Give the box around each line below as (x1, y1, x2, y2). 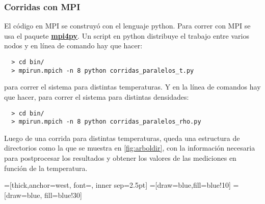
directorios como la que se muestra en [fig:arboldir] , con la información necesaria (4, 142, 255, 153)
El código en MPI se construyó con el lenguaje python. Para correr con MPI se (4, 20, 251, 31)
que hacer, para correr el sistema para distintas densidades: (4, 91, 189, 102)
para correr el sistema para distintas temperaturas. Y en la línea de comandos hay (4, 81, 261, 92)
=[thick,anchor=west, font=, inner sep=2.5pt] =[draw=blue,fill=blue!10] (4, 180, 231, 190)
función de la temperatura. (4, 162, 88, 173)
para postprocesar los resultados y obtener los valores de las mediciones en (4, 153, 236, 163)
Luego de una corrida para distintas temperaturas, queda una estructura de (4, 132, 240, 143)
